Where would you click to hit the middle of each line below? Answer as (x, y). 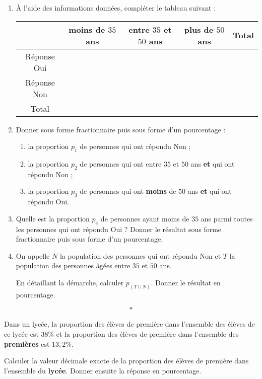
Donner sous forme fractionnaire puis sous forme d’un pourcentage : (121, 129)
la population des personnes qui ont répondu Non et (140, 255)
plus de (199, 29)
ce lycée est (21, 333)
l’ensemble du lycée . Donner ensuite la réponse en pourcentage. (103, 370)
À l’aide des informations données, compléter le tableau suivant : (116, 8)
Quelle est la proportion (53, 218)
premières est (27, 344)
